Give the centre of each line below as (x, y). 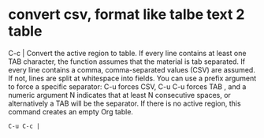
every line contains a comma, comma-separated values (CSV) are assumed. (132, 69)
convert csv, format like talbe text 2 (126, 15)
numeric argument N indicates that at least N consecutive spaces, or (119, 95)
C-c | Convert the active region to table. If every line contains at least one (127, 53)
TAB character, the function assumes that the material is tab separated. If (127, 62)
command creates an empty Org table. (71, 111)
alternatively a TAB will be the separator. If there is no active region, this (125, 103)
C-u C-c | (24, 126)
